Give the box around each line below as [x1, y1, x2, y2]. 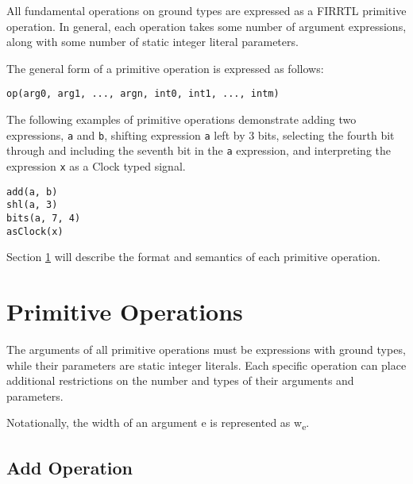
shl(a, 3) [6, 199, 58, 211]
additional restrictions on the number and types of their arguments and [6, 372, 354, 389]
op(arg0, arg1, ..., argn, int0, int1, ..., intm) [6, 88, 280, 100]
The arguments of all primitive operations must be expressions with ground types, [6, 340, 406, 357]
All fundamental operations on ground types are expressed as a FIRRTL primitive [6, 2, 407, 18]
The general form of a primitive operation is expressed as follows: [6, 60, 324, 76]
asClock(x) [6, 225, 64, 237]
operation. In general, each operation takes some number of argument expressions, [6, 17, 407, 34]
